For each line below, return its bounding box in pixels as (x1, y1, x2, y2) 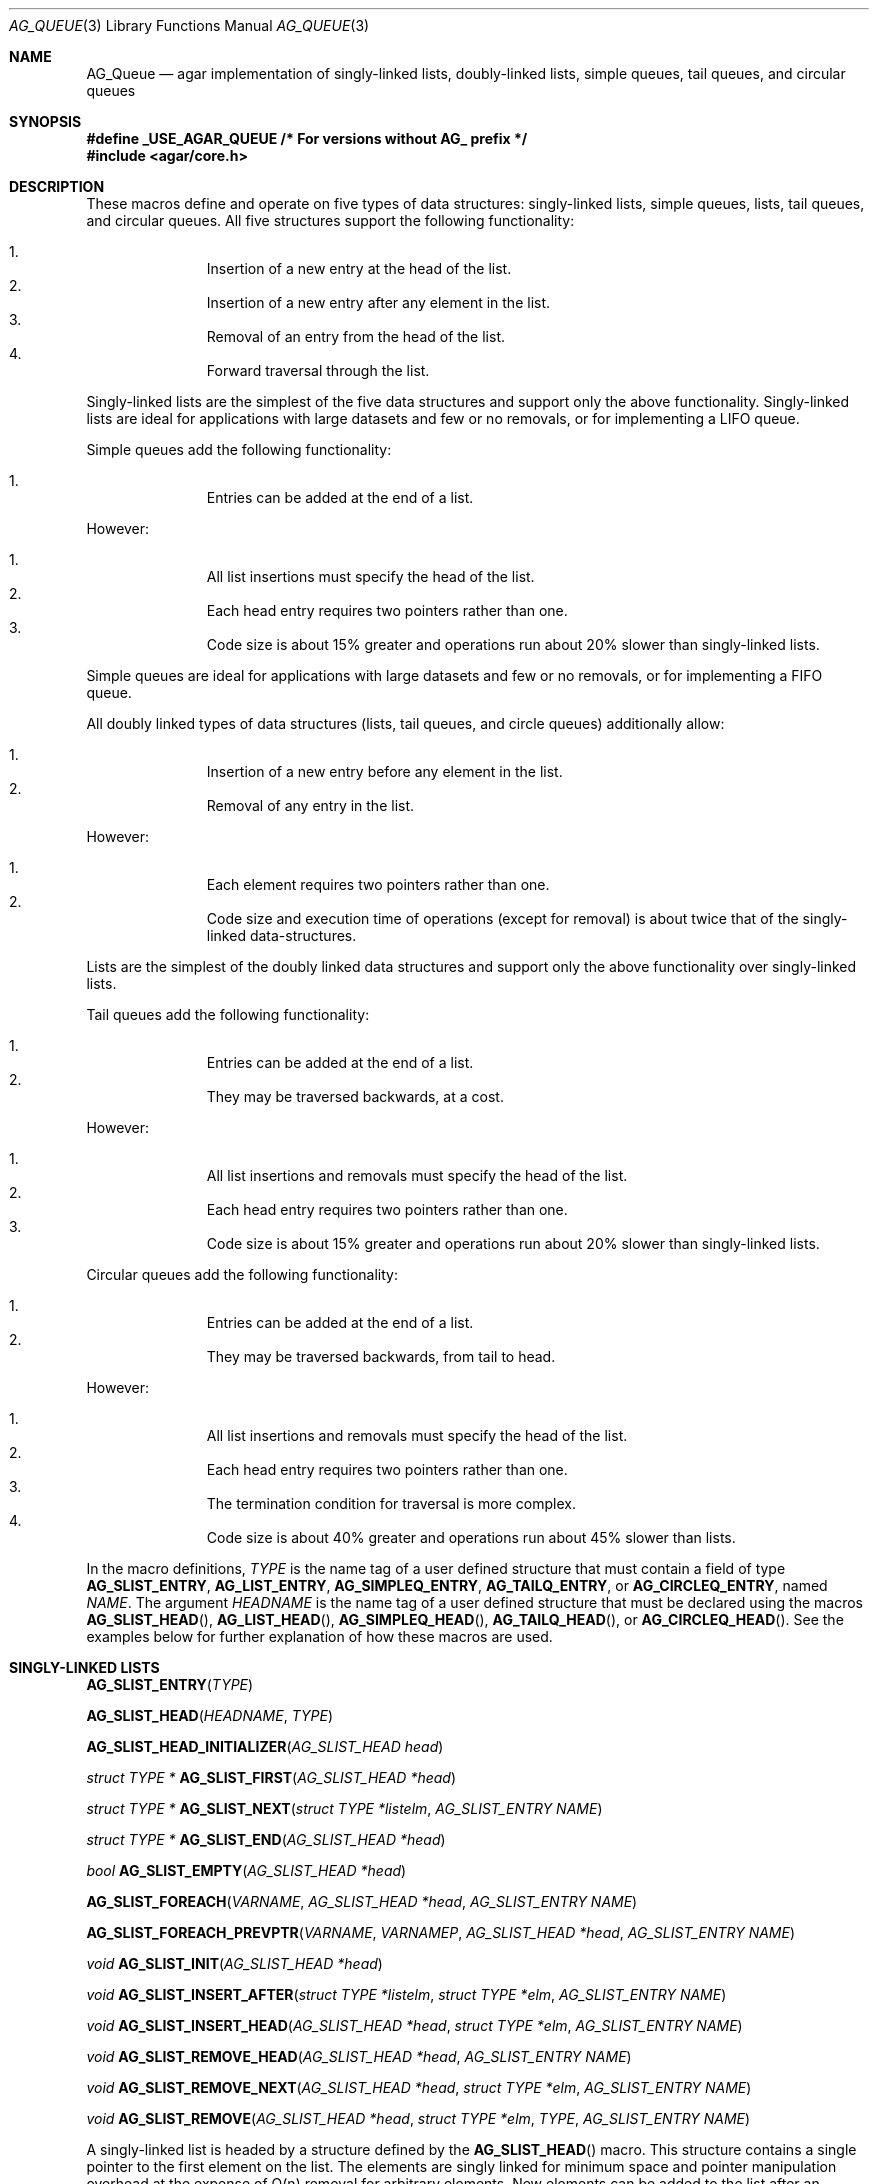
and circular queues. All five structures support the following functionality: (86, 212, 575, 229)
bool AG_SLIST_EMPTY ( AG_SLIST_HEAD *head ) (86, 1862, 407, 1879)
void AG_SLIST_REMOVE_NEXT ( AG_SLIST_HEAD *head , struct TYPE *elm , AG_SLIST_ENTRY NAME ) (86, 2079, 752, 2096)
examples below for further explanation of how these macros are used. (86, 1628, 553, 1645)
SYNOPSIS (9, 113, 82, 130)
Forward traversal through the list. (206, 362, 430, 379)
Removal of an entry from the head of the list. (206, 328, 506, 345)
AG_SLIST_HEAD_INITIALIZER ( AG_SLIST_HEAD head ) (86, 1738, 444, 1755)
